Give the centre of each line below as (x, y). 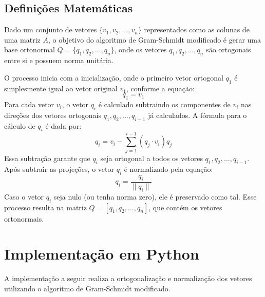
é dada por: (63, 125)
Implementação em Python (102, 254)
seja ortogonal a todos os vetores (152, 158)
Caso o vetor (24, 196)
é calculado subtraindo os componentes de (164, 104)
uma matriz (22, 39)
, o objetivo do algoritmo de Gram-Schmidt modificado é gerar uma (155, 39)
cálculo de (20, 125)
